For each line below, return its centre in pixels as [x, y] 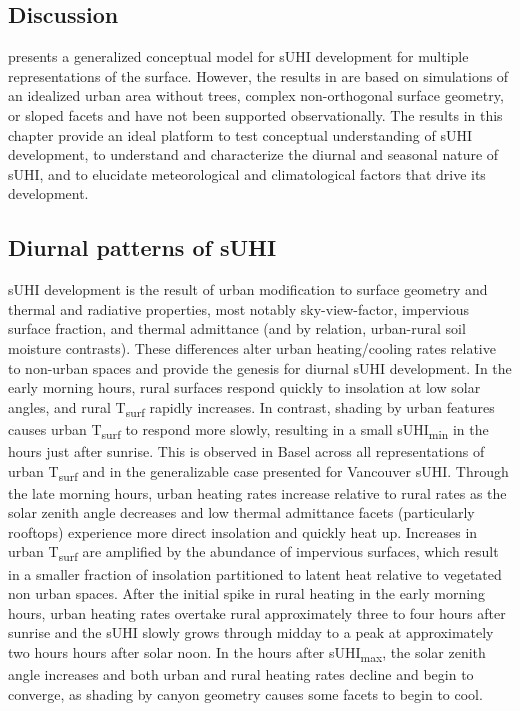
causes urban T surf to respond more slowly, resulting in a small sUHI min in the [248, 430]
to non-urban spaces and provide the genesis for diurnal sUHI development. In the [260, 367]
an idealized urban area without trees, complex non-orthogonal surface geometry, [256, 95]
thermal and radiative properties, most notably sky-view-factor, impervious [239, 308]
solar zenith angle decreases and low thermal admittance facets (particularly [241, 512]
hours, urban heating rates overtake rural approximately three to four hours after [257, 612]
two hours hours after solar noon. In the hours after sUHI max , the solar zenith [247, 653]
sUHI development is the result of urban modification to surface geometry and [248, 289]
